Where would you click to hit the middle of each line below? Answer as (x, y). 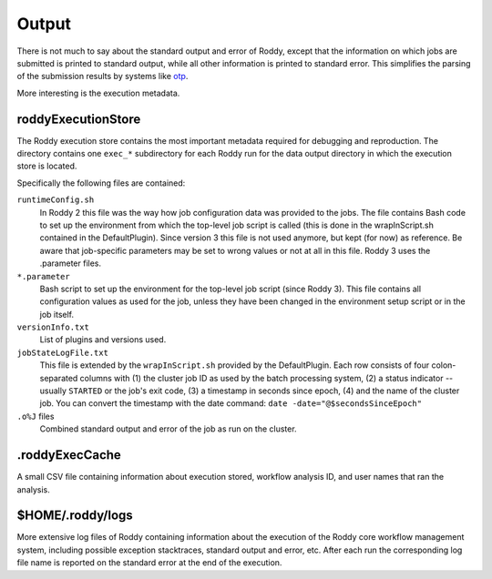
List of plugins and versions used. (103, 340)
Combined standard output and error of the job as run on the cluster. (168, 429)
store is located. (47, 166)
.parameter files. (71, 263)
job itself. (57, 314)
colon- (444, 365)
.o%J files (36, 416)
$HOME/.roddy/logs (75, 516)
